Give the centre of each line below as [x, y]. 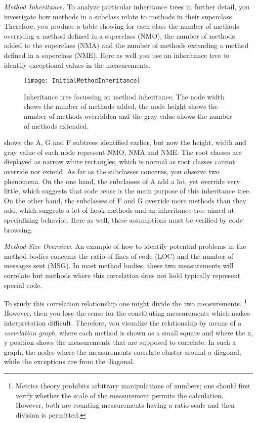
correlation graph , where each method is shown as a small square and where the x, [128, 332]
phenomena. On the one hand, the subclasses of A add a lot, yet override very [122, 181]
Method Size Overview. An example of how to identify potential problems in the [125, 246]
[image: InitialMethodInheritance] [82, 81]
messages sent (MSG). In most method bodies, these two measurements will [119, 265]
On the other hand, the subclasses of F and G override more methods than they [125, 200]
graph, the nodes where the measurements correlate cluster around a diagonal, [123, 352]
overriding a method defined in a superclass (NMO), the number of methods [120, 35]
